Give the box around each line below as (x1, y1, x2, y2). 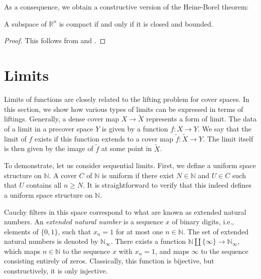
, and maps (155, 245, 189, 256)
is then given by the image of (4, 143, 93, 154)
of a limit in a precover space (4, 123, 93, 133)
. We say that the (198, 123, 251, 133)
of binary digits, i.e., (172, 216, 234, 227)
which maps (4, 245, 41, 256)
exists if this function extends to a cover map (34, 133, 173, 144)
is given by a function (101, 123, 168, 133)
